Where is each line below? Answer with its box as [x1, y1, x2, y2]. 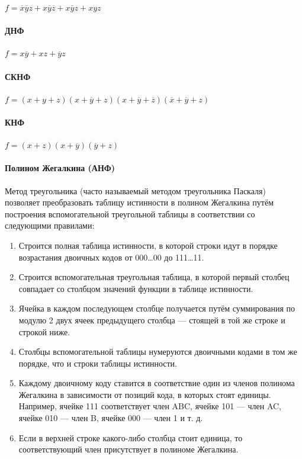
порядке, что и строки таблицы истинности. [18, 357, 178, 369]
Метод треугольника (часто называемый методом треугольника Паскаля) [5, 184, 266, 197]
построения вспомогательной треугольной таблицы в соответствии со [5, 207, 255, 220]
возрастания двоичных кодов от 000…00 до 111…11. [18, 251, 204, 263]
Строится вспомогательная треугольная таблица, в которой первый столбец [18, 271, 290, 283]
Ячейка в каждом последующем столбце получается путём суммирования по [18, 302, 295, 314]
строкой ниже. [18, 325, 70, 338]
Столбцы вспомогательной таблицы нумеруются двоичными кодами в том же [18, 345, 297, 358]
